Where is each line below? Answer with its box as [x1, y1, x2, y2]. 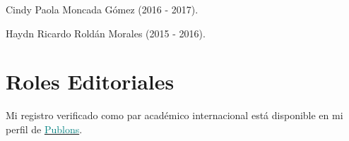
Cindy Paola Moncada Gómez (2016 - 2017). [6, 2, 199, 16]
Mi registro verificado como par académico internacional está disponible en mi [6, 108, 343, 123]
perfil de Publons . [6, 121, 83, 136]
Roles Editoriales [6, 67, 174, 96]
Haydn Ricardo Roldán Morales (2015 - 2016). [6, 25, 206, 40]
